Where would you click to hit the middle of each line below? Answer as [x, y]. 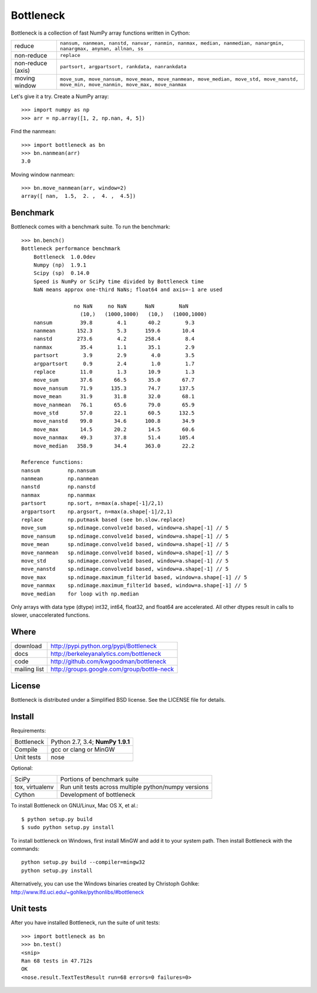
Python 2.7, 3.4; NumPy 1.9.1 [90, 742]
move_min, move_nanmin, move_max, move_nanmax [123, 84]
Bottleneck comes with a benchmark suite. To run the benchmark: [90, 227]
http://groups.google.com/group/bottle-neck [112, 669]
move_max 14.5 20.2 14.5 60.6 [114, 429]
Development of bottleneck [98, 795]
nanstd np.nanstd [59, 487]
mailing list [29, 669]
